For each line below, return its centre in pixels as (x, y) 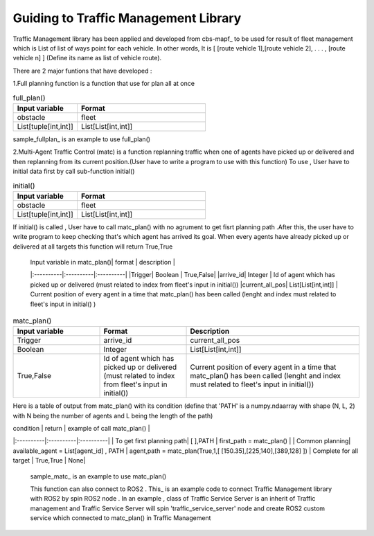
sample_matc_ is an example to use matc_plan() (98, 476)
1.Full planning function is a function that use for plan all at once (104, 84)
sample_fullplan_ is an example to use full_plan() (82, 139)
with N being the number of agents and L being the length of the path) (113, 416)
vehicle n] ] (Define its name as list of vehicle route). (87, 58)
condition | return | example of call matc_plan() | (81, 429)
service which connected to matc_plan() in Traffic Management (121, 518)
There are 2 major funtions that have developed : (82, 71)
